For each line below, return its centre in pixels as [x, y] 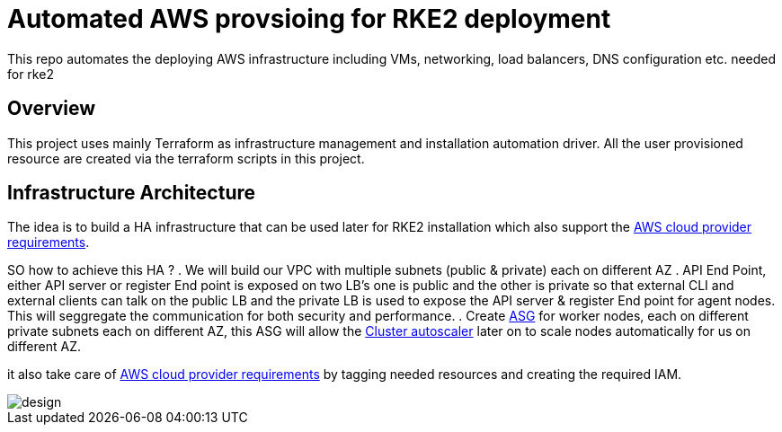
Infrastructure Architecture [132, 193]
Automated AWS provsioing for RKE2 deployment [309, 19]
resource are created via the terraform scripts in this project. [186, 158]
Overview [52, 109]
